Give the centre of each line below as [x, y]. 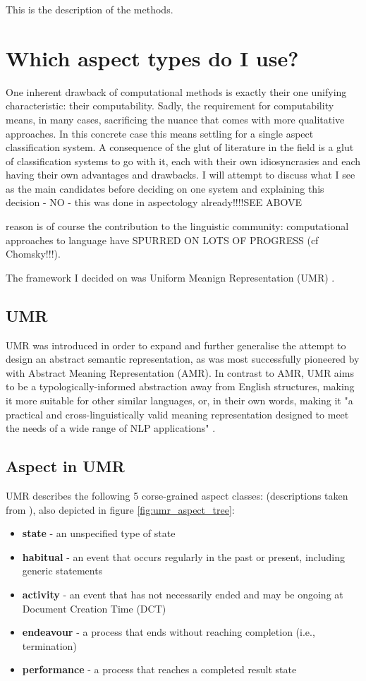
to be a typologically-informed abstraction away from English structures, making [180, 386]
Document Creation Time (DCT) [94, 608]
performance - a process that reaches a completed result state [159, 669]
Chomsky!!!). [33, 254]
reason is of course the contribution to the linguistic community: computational [177, 226]
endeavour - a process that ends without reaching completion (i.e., [169, 632]
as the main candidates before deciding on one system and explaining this [165, 188]
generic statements [62, 571]
